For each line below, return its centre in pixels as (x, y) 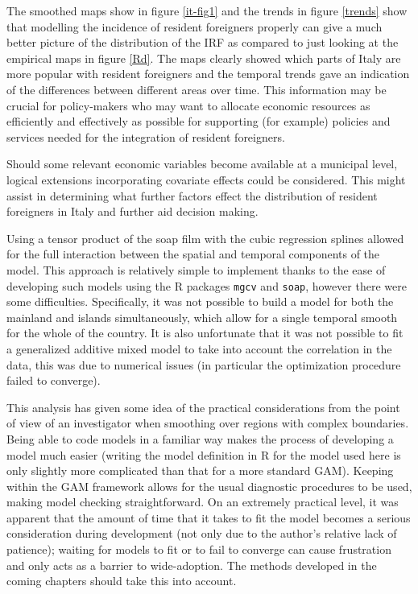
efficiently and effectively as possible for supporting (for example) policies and (199, 121)
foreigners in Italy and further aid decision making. (132, 211)
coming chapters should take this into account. (122, 581)
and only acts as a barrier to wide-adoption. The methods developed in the (192, 565)
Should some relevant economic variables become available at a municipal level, (202, 164)
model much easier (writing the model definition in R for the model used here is (204, 454)
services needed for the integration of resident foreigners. (146, 136)
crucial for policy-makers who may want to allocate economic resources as (188, 105)
